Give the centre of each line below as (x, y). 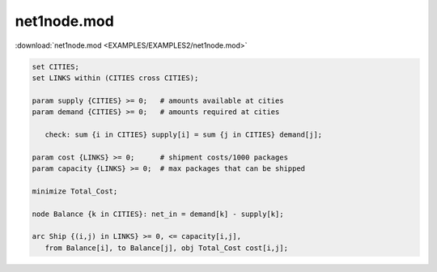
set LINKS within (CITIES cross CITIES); (115, 78)
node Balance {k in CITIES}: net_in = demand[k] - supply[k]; (158, 214)
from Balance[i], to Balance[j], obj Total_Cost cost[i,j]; (167, 248)
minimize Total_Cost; (75, 191)
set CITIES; (56, 66)
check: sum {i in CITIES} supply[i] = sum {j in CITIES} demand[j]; (184, 134)
